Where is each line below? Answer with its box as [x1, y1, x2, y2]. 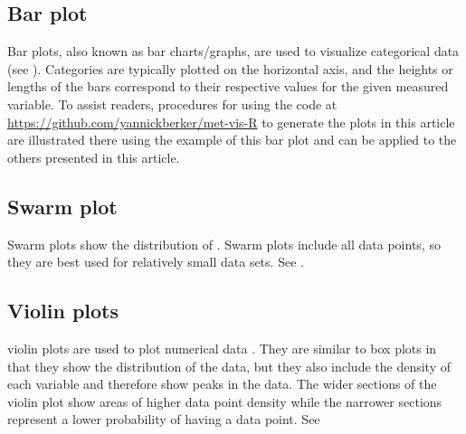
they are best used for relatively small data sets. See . [7, 252, 304, 271]
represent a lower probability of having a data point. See [7, 410, 320, 429]
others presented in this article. [7, 147, 180, 166]
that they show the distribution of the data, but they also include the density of [7, 356, 451, 375]
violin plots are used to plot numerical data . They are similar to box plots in [7, 338, 437, 357]
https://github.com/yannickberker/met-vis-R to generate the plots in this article [7, 112, 455, 131]
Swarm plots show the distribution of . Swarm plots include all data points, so [7, 234, 441, 253]
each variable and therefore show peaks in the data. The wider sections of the [7, 374, 437, 393]
